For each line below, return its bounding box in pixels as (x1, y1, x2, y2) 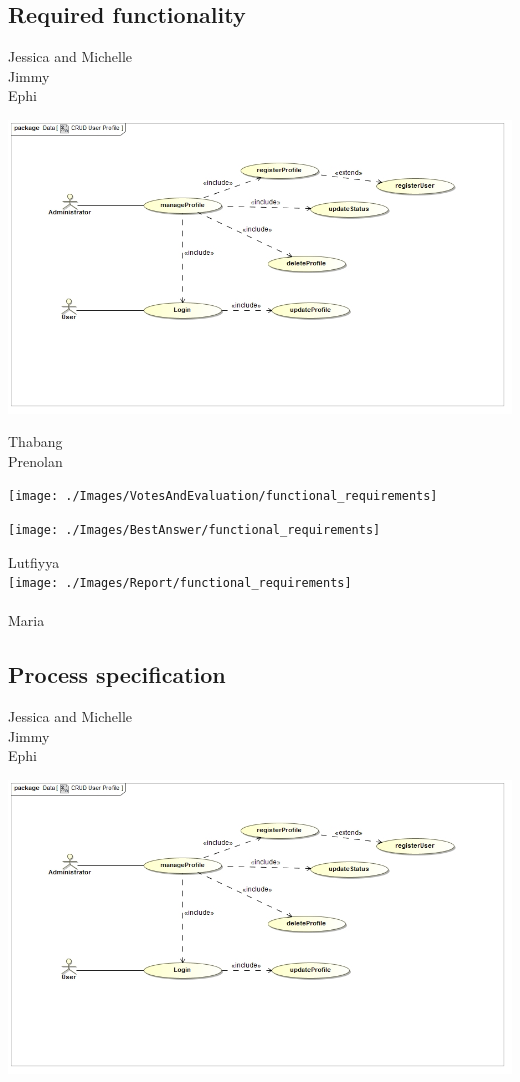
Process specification (8, 659, 226, 690)
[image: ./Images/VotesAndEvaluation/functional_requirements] (8, 489, 438, 504)
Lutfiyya (8, 551, 60, 572)
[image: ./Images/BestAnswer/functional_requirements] (8, 522, 381, 537)
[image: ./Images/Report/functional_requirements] (8, 576, 352, 591)
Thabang (8, 431, 63, 452)
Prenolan (8, 450, 63, 471)
